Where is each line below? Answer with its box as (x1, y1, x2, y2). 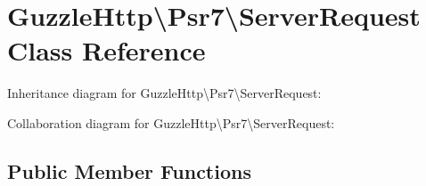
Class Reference (7, 32, 206, 69)
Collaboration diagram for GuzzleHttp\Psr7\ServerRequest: (7, 113, 335, 132)
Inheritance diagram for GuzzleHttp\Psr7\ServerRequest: (7, 84, 322, 102)
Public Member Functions (7, 157, 251, 184)
